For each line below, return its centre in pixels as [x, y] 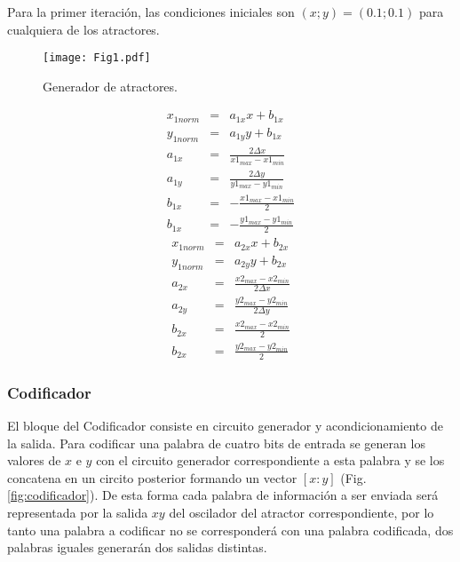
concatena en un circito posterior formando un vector [152, 477]
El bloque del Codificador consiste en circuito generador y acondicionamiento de [225, 425]
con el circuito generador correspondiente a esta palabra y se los [270, 460]
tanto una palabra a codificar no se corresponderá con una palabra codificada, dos [230, 530]
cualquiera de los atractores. [83, 29]
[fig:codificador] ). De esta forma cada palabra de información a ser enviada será [223, 495]
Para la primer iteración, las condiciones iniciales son [151, 12]
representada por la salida [78, 512]
